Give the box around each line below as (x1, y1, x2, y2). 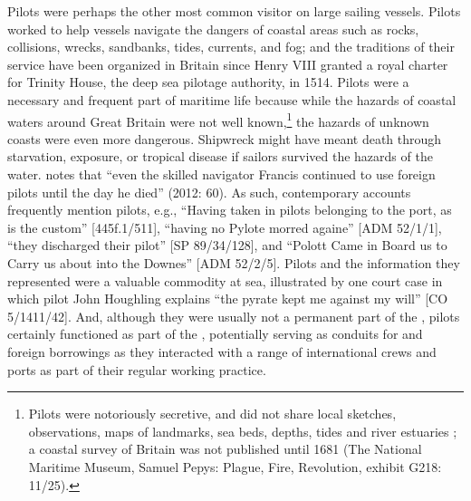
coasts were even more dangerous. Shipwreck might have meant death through (7, 129, 442, 148)
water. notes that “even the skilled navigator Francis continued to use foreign (7, 165, 436, 183)
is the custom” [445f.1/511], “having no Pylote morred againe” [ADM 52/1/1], (7, 217, 442, 236)
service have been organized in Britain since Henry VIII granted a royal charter (7, 54, 448, 73)
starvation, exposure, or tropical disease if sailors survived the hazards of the (7, 147, 433, 166)
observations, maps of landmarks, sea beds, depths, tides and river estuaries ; (28, 421, 457, 440)
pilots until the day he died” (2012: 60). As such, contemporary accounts (7, 182, 411, 201)
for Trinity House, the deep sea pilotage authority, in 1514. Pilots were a (7, 72, 409, 92)
